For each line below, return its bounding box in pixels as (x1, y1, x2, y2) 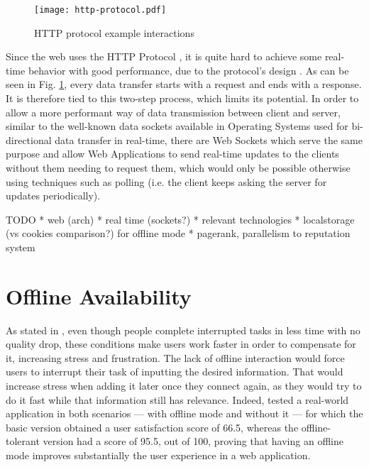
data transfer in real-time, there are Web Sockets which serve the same (55, 132, 363, 147)
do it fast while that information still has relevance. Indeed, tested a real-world (6, 392, 349, 407)
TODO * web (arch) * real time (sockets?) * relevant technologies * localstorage (6, 211, 355, 226)
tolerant (6, 434, 40, 449)
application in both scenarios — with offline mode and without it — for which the (6, 406, 363, 421)
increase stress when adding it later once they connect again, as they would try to (6, 378, 362, 393)
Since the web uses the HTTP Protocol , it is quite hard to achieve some (6, 49, 322, 64)
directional (6, 132, 52, 147)
